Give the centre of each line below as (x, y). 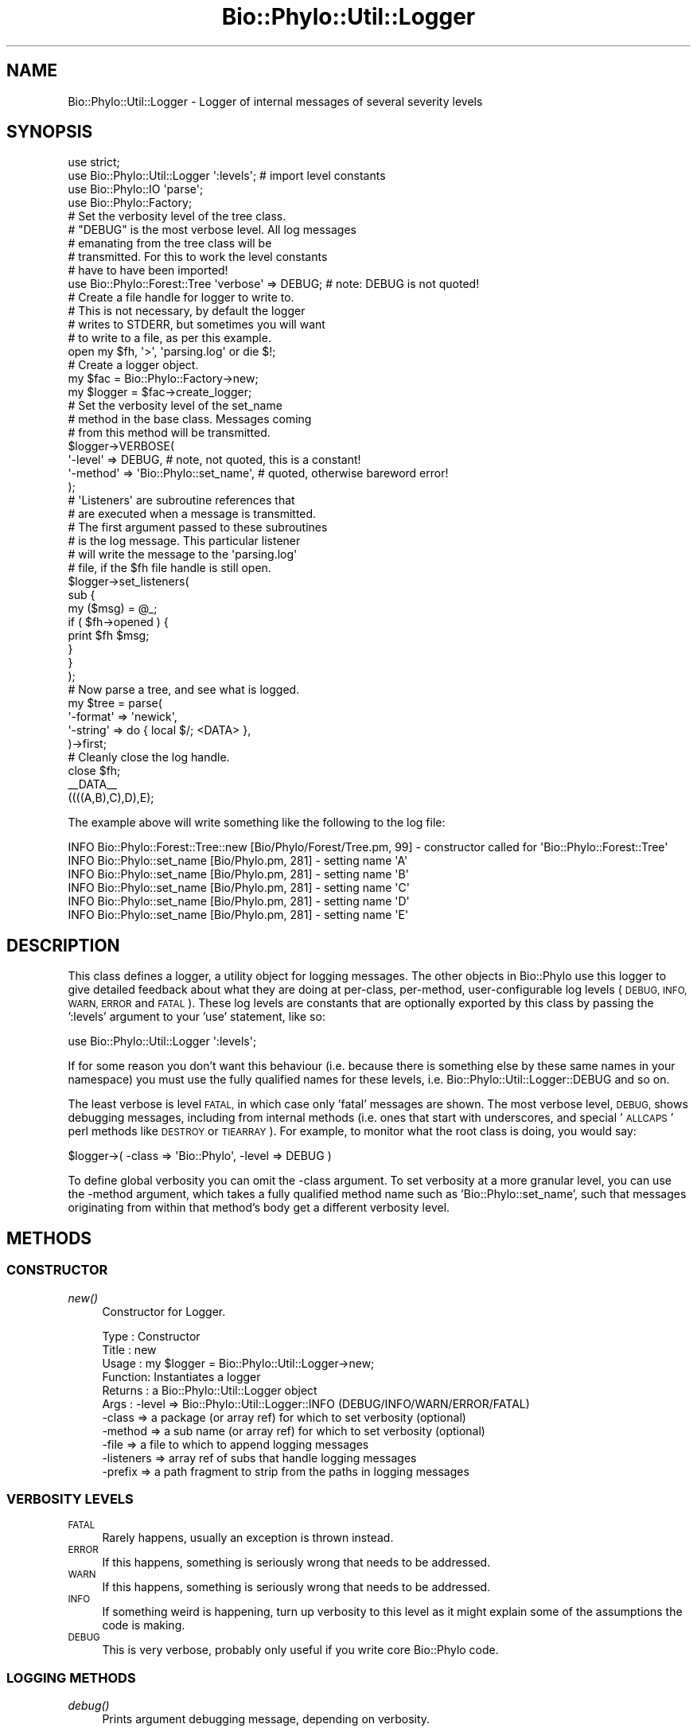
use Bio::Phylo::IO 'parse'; (136, 189)
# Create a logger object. (133, 365)
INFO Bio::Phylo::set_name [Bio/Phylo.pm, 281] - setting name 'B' (238, 874)
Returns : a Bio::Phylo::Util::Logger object (210, 1390)
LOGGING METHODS (71, 1678)
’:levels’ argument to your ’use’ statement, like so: (197, 1017)
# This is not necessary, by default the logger (187, 311)
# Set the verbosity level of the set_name (175, 406)
